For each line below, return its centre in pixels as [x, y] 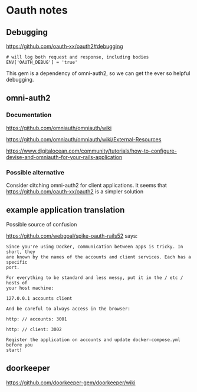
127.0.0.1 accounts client [39, 298]
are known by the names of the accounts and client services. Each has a [99, 257]
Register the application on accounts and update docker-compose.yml [93, 340]
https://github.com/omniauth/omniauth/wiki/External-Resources [84, 139]
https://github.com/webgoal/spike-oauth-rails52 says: [72, 236]
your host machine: [30, 288]
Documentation [29, 115]
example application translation [65, 210]
